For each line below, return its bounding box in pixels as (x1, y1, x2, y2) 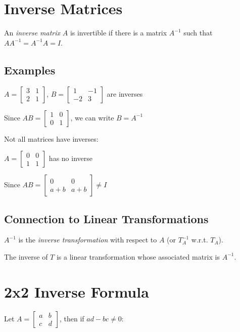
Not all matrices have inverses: (4, 133, 99, 144)
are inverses (107, 88, 143, 99)
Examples (4, 62, 56, 77)
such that (183, 27, 213, 38)
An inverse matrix (4, 27, 61, 38)
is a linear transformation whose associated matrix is (56, 251, 220, 262)
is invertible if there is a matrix (70, 27, 167, 38)
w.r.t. (191, 234, 208, 245)
